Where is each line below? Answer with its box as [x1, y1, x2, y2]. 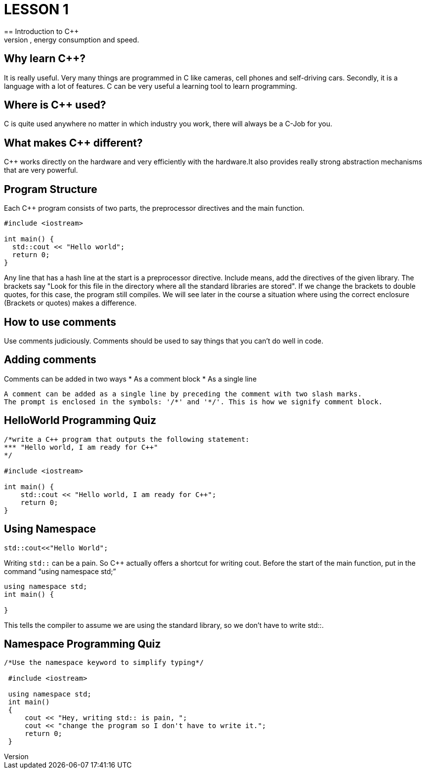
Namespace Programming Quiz [4, 637, 161, 650]
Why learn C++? [4, 52, 86, 65]
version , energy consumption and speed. [4, 35, 139, 44]
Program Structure [4, 183, 98, 195]
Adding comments [4, 353, 97, 366]
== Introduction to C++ [4, 27, 79, 36]
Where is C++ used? [4, 99, 106, 112]
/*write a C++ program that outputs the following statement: [4, 435, 250, 443]
